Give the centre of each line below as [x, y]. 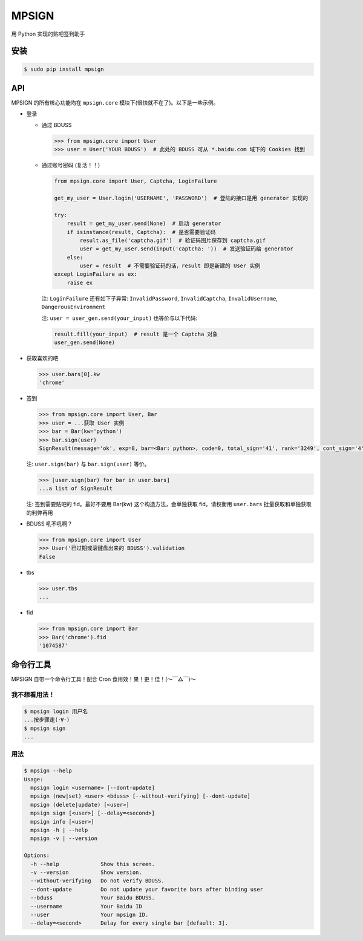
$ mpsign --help [48, 771]
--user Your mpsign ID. [90, 914]
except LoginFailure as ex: [96, 274]
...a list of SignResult [76, 489]
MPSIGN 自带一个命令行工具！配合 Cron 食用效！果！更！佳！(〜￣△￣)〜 [103, 679]
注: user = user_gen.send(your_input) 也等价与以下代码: [119, 318]
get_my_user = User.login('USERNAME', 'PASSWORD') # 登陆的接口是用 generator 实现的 [181, 198]
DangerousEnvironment [74, 307]
